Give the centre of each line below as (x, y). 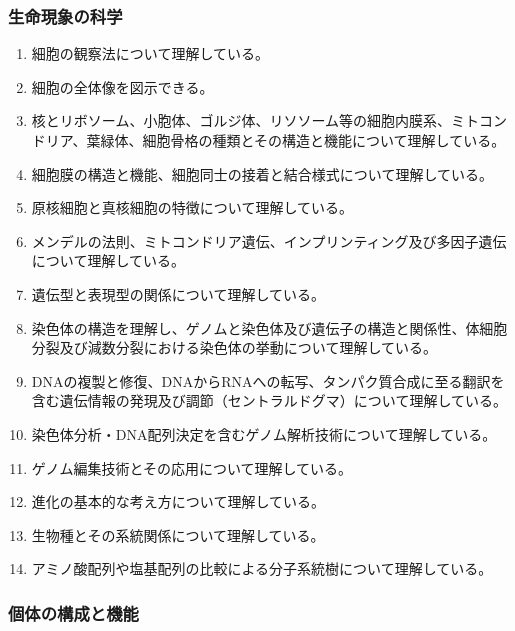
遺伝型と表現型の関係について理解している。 (178, 293)
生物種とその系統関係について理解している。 (178, 534)
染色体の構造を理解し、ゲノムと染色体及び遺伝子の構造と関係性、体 (255, 327)
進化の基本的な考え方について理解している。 (178, 501)
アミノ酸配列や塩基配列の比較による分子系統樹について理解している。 (262, 568)
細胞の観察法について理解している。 (150, 53)
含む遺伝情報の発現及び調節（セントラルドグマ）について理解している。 (269, 400)
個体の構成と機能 (73, 612)
